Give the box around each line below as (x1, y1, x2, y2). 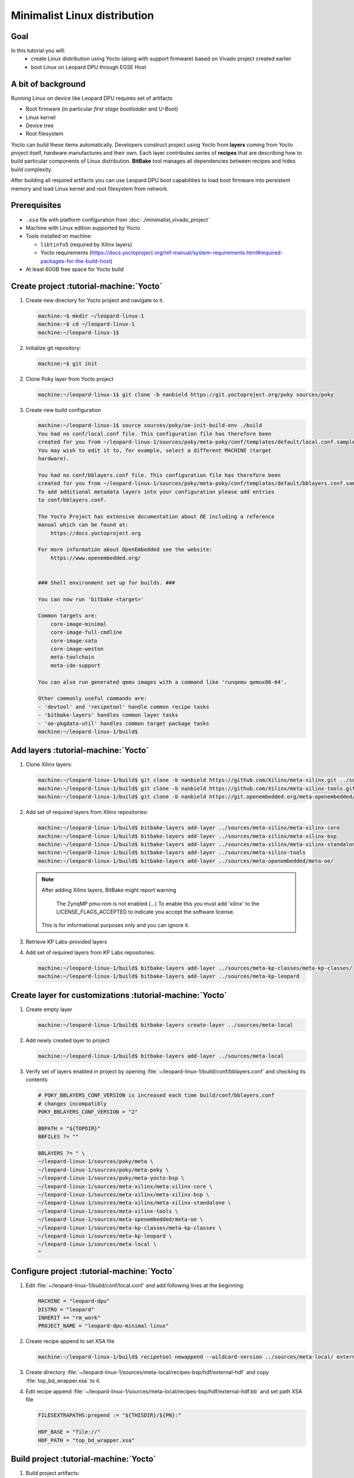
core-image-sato (50, 637, 97, 644)
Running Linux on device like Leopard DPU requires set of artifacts (11, 95, 173, 102)
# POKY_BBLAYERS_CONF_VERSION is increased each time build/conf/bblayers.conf (38, 1092, 275, 1099)
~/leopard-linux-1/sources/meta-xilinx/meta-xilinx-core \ (38, 1183, 212, 1189)
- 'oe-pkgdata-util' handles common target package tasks (38, 720, 209, 727)
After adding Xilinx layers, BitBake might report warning (41, 887, 176, 894)
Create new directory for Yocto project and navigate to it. (25, 296, 165, 304)
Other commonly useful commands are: (38, 695, 147, 702)
